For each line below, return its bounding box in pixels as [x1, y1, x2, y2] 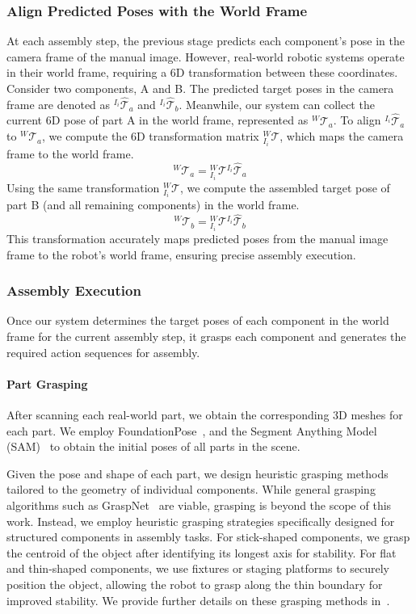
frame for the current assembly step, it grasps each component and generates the [6, 328, 406, 345]
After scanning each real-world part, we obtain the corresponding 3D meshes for [6, 406, 403, 423]
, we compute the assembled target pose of [179, 179, 390, 196]
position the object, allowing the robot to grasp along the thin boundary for [6, 575, 383, 592]
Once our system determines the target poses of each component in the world [6, 312, 389, 329]
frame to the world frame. [6, 145, 134, 162]
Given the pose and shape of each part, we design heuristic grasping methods [6, 465, 389, 482]
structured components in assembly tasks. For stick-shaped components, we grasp [6, 528, 410, 545]
